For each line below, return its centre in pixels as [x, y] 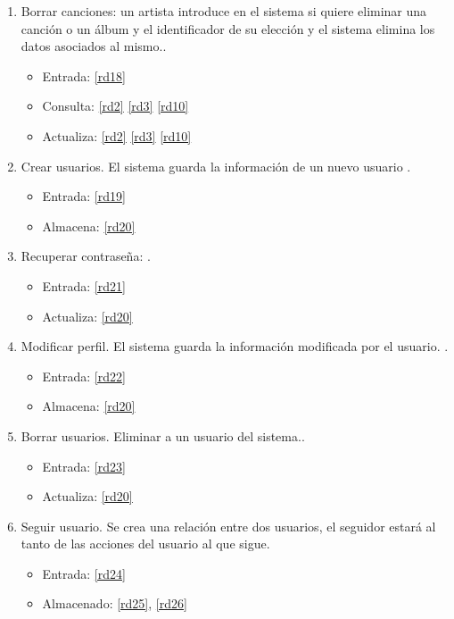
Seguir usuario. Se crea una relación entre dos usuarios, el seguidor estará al [228, 526]
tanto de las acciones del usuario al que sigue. [145, 544]
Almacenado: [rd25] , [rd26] [115, 603]
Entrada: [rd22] [84, 376]
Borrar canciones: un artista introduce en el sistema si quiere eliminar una [224, 11]
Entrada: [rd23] [84, 466]
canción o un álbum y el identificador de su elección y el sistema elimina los [228, 28]
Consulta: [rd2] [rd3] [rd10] [116, 106]
